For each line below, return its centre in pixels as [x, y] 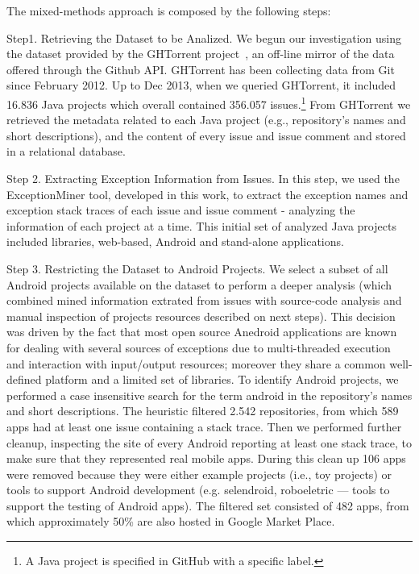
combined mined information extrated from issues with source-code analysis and [204, 300]
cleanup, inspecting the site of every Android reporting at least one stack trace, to [209, 442]
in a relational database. [66, 151]
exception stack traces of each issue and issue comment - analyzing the [181, 210]
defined [24, 379]
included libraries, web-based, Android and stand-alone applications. [175, 241]
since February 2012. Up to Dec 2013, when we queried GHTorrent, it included [201, 85]
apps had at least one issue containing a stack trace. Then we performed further [204, 426]
